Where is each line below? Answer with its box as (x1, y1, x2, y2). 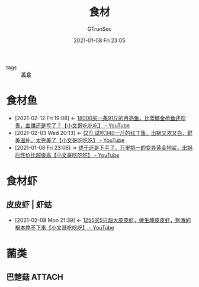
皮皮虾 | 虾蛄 (6, 199, 52, 210)
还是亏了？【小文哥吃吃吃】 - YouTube (35, 122, 130, 129)
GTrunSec (87, 25, 112, 33)
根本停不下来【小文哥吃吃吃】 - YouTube (14, 224, 114, 231)
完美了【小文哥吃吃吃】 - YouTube (40, 137, 125, 144)
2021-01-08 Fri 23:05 (73, 37, 126, 44)
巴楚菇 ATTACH (6, 272, 63, 282)
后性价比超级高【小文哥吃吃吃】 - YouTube (14, 151, 120, 159)
